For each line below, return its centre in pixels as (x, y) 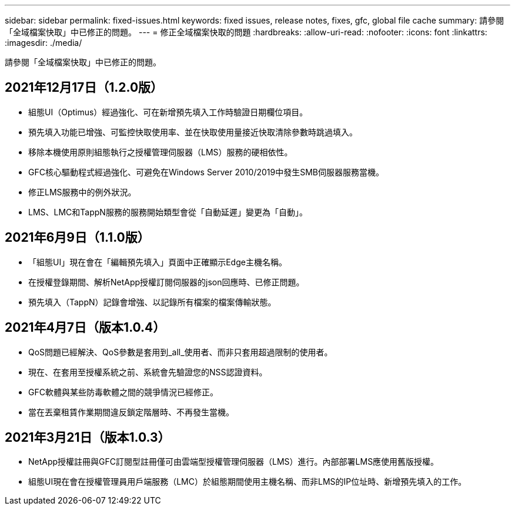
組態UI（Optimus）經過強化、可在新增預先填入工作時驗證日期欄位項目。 (168, 112)
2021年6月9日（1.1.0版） (77, 238)
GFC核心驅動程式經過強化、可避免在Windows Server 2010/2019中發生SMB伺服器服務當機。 (206, 172)
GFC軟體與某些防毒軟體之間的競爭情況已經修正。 (123, 392)
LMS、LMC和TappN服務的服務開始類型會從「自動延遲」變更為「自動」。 (168, 212)
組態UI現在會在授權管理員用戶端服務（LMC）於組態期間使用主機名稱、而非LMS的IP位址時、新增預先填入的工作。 (248, 482)
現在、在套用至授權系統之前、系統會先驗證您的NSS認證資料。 (148, 372)
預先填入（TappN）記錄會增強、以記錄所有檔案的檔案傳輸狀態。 (152, 302)
